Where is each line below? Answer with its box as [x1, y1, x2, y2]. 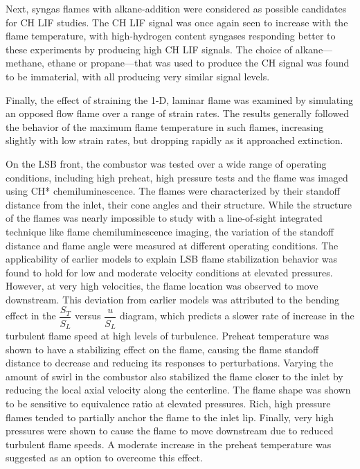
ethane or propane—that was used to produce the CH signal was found [47, 55, 350, 70]
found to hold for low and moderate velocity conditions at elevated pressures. [6, 265, 333, 279]
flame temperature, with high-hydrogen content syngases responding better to [6, 28, 336, 43]
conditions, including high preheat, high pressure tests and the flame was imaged [6, 170, 348, 184]
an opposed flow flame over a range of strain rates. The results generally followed [6, 106, 350, 121]
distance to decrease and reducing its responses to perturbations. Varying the [6, 355, 334, 370]
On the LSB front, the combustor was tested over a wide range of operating [6, 156, 327, 170]
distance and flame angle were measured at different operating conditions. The [6, 238, 339, 252]
